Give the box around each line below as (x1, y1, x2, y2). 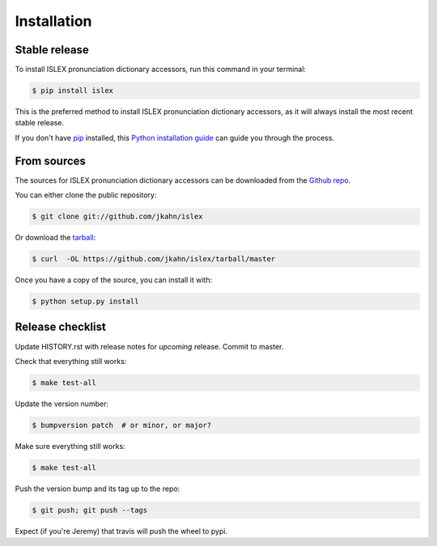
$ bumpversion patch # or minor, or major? (32, 421, 212, 430)
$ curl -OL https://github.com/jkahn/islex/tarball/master (32, 255, 276, 264)
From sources (15, 154, 87, 167)
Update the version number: (15, 399, 109, 408)
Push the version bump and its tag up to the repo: (15, 484, 180, 493)
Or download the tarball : (15, 233, 96, 243)
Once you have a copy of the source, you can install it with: (15, 275, 213, 285)
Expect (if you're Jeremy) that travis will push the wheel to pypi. (15, 526, 228, 535)
